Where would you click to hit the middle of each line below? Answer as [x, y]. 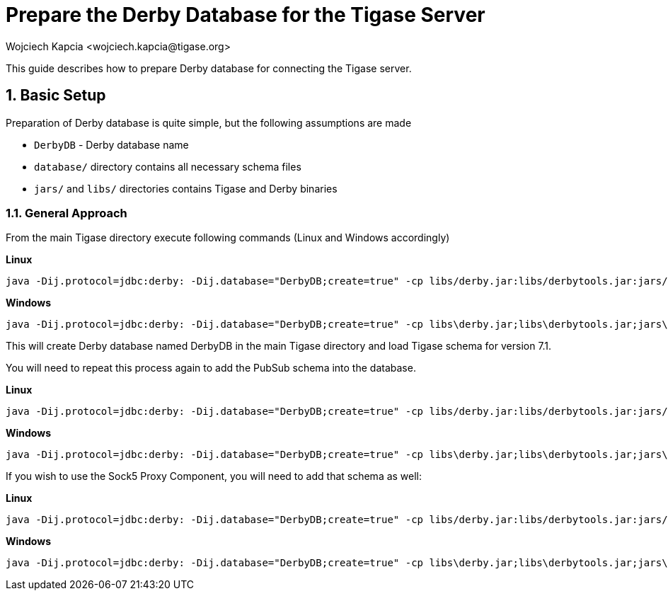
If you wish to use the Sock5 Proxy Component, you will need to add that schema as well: [214, 476]
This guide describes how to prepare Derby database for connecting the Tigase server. [209, 68]
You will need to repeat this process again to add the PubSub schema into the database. [211, 368]
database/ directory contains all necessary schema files [168, 166]
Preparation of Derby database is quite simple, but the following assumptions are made [209, 122]
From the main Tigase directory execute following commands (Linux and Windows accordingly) [228, 238]
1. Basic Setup [56, 96]
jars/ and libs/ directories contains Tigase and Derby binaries [186, 188]
